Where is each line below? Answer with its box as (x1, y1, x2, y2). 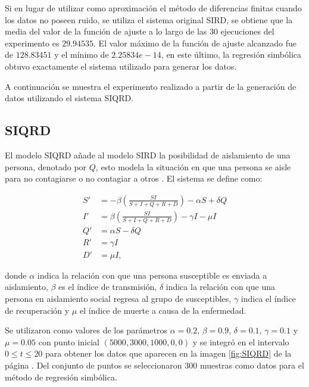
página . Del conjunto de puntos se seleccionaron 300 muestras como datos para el (5, 359, 304, 372)
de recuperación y (5, 304, 70, 316)
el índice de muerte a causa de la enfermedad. (79, 304, 246, 316)
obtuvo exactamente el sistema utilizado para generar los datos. (5, 60, 237, 72)
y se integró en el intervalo (192, 335, 289, 348)
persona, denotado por (5, 160, 87, 173)
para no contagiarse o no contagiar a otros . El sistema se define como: (5, 172, 263, 185)
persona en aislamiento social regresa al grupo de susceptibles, (5, 292, 232, 305)
